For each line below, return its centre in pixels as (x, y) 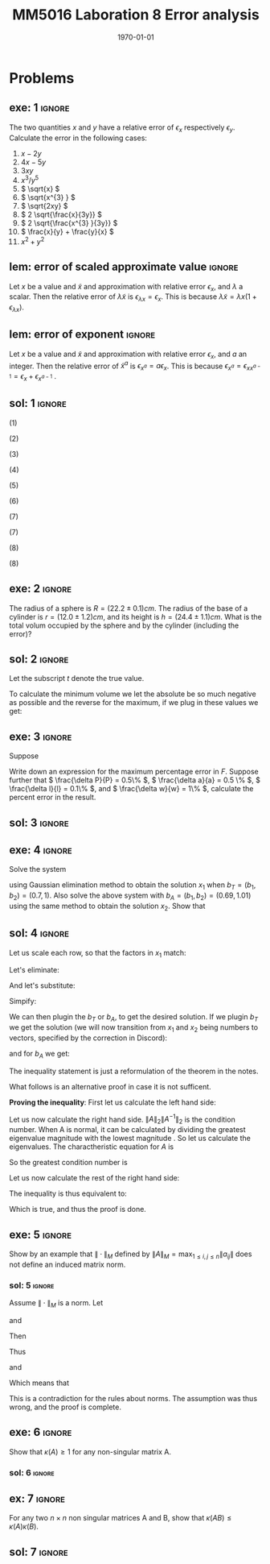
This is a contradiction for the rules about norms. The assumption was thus (133, 1398)
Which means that (39, 1383)
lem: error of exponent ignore (82, 335)
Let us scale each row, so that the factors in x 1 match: (98, 954)
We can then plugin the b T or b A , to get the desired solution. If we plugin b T (134, 1018)
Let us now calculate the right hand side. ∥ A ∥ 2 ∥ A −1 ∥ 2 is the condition (122, 1119)
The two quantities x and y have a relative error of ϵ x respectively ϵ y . (122, 128)
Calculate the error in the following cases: (78, 138)
